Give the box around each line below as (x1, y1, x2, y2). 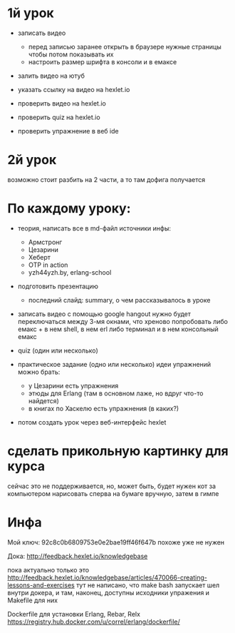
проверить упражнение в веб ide (17, 126, 119, 135)
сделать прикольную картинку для (7, 443, 229, 459)
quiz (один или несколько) (17, 346, 98, 355)
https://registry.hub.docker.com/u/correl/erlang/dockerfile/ (7, 617, 180, 626)
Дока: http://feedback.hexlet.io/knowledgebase (7, 552, 148, 560)
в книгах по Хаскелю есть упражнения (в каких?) (28, 404, 179, 412)
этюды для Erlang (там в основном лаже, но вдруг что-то (28, 389, 204, 397)
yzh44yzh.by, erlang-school (28, 268, 112, 276)
